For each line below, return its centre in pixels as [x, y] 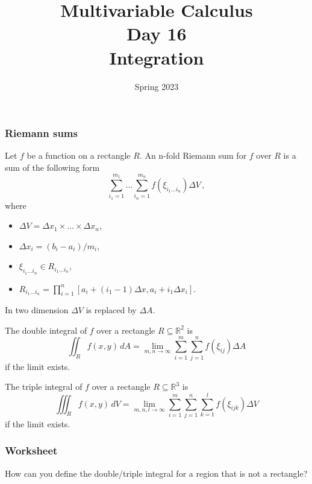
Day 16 [157, 33]
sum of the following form [52, 167]
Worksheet [31, 451]
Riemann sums [41, 133]
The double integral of [46, 330]
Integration [157, 57]
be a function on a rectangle [79, 155]
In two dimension [37, 310]
